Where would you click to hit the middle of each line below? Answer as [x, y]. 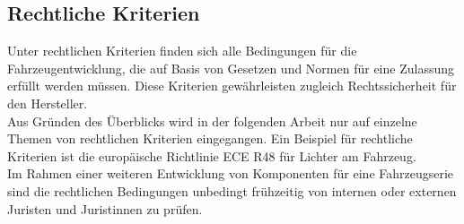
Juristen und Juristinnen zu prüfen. [105, 208]
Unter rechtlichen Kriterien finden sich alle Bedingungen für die [182, 51]
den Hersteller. [48, 103]
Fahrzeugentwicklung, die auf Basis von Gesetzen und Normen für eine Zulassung [231, 68]
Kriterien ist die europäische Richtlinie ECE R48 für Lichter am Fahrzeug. [212, 155]
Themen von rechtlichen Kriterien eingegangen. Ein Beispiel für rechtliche [210, 138]
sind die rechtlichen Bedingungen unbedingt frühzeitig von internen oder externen [232, 190]
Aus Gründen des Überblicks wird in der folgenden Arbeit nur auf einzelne [212, 121]
